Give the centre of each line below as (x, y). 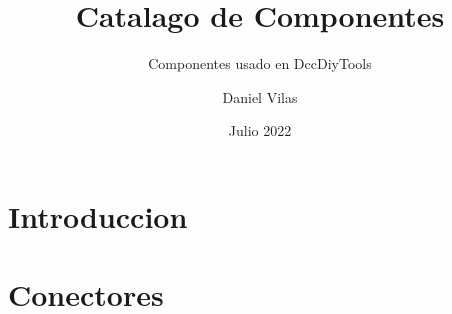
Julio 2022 (260, 130)
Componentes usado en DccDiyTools (260, 63)
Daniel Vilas (260, 96)
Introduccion (98, 215)
